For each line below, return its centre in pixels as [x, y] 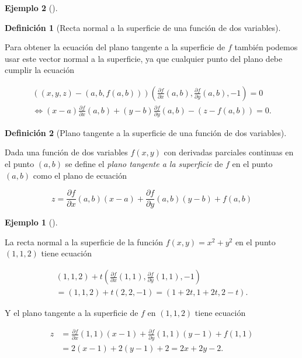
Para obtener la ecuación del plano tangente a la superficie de [115, 47]
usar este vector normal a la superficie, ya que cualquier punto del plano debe [144, 58]
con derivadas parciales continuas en [229, 152]
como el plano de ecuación [80, 175]
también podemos [266, 47]
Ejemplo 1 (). [31, 222]
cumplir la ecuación [40, 70]
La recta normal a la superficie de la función [84, 241]
